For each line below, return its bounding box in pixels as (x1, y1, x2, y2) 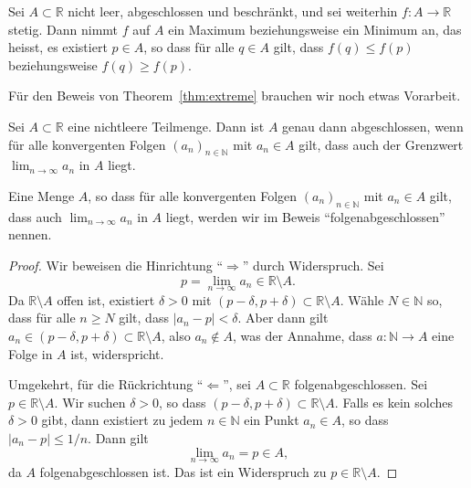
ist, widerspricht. (70, 344, 164, 363)
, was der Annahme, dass (233, 325, 372, 345)
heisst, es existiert (8, 37, 108, 57)
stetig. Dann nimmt (8, 19, 119, 38)
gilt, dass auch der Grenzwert (298, 134, 464, 154)
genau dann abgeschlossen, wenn (282, 116, 464, 135)
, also (161, 325, 191, 345)
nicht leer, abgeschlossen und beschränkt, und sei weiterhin (68, 2, 398, 20)
